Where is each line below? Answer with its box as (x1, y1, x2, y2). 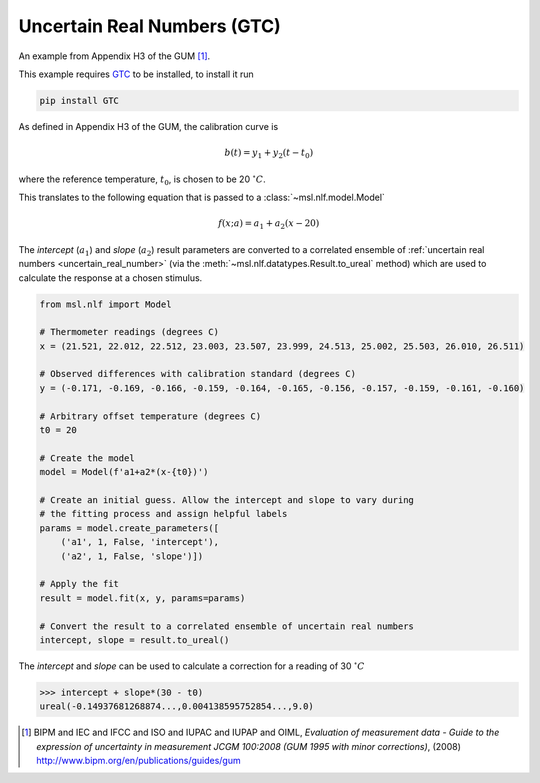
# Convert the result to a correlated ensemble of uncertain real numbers (39, 620, 415, 632)
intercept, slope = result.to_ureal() (39, 634, 230, 645)
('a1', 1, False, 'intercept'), (60, 536, 220, 548)
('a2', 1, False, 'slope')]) (60, 550, 204, 562)
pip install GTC (39, 95, 120, 106)
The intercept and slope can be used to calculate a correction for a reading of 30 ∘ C (18, 659, 365, 672)
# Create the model (39, 452, 135, 464)
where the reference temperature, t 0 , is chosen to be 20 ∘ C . (18, 171, 266, 187)
